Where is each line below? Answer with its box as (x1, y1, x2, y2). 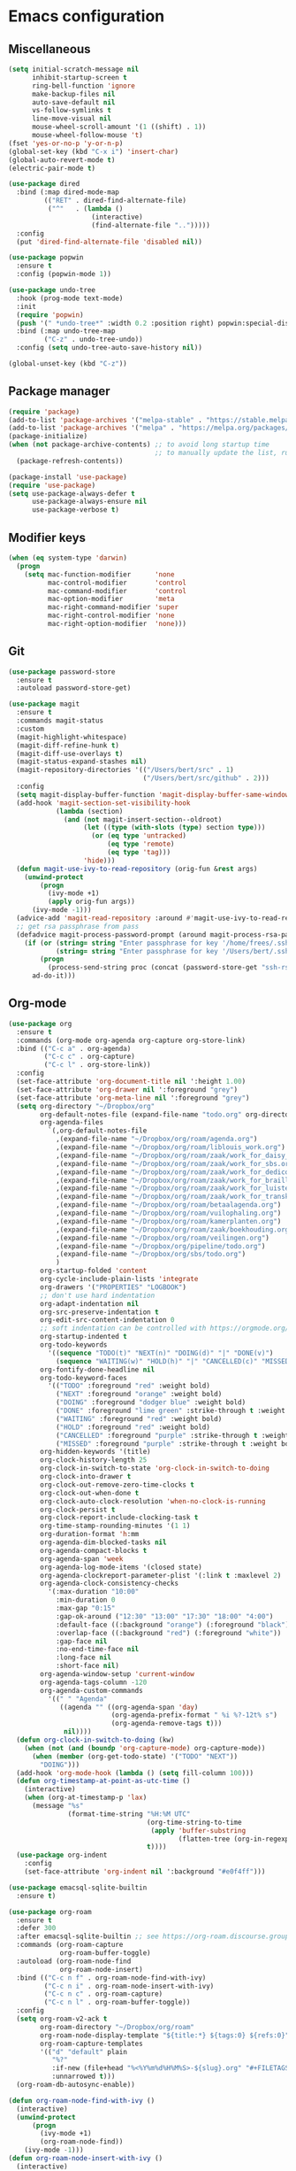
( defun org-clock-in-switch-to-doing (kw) (16, 1735, 175, 1744)
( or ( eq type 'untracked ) (91, 831, 187, 840)
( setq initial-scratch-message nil (8, 65, 140, 73)
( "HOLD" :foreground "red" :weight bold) (55, 1423, 211, 1432)
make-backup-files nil (31, 89, 116, 98)
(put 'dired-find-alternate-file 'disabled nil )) (16, 237, 202, 246)
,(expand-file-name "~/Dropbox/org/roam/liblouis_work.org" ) (55, 1143, 286, 1152)
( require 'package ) (8, 407, 80, 416)
